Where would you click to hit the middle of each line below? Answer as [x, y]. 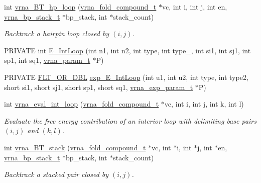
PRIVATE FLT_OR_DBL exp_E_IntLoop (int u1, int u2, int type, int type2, [126, 77]
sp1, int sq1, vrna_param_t [47, 60]
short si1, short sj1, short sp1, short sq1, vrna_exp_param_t [99, 87]
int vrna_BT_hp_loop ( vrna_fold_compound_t [80, 7]
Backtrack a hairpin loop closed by [57, 33]
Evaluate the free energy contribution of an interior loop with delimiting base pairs [130, 120]
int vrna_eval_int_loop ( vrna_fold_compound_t [82, 104]
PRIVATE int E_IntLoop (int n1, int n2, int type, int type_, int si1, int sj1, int [127, 50]
